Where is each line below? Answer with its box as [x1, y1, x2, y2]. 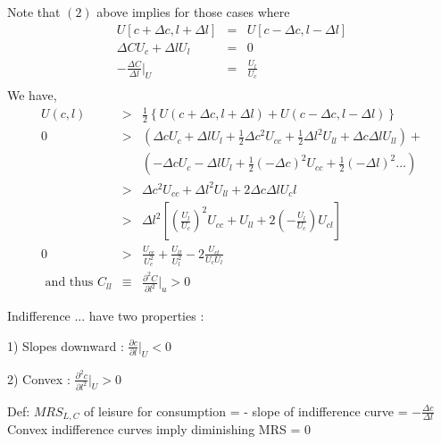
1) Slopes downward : [7, 336, 124, 355]
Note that [7, 3, 61, 21]
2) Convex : [7, 369, 71, 388]
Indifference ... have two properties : [7, 306, 204, 325]
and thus [45, 276, 94, 289]
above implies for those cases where [96, 3, 290, 21]
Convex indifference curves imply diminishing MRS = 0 [7, 419, 311, 438]
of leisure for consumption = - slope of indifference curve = [84, 401, 408, 420]
